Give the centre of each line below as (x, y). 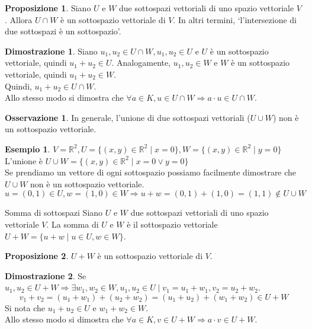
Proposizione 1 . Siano (48, 8)
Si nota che (25, 307)
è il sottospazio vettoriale (172, 224)
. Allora (19, 19)
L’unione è (24, 160)
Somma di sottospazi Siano (54, 213)
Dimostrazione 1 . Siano (51, 51)
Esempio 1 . (28, 148)
